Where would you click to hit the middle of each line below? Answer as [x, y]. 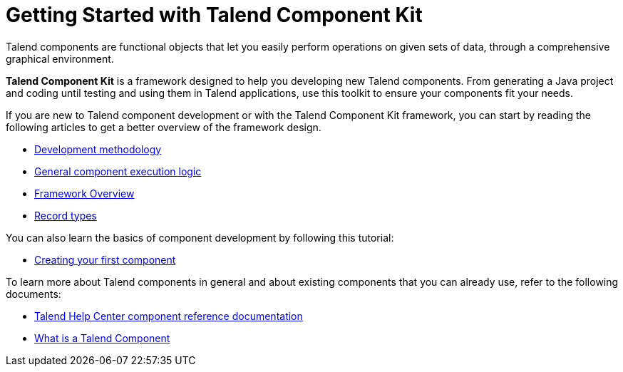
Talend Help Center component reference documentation [169, 316]
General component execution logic [118, 171]
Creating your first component [105, 259]
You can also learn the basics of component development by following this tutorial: [200, 237]
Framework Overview [84, 193]
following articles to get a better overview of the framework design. [164, 127]
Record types [66, 215]
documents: [34, 294]
